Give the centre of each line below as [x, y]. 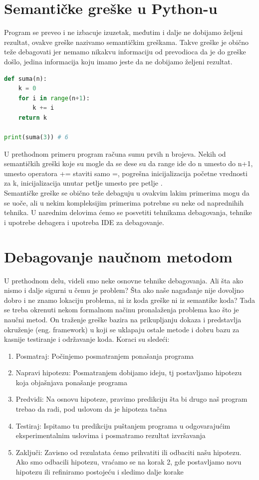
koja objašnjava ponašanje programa [71, 382]
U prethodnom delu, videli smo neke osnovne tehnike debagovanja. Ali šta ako [124, 280]
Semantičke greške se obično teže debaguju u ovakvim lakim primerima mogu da [127, 193]
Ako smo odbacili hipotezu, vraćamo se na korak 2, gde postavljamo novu [129, 462]
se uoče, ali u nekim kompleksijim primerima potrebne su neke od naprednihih [124, 202]
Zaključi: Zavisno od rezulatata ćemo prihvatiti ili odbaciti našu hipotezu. [129, 452]
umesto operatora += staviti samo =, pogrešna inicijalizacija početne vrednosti [126, 173]
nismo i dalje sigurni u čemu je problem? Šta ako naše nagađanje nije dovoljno [124, 290]
